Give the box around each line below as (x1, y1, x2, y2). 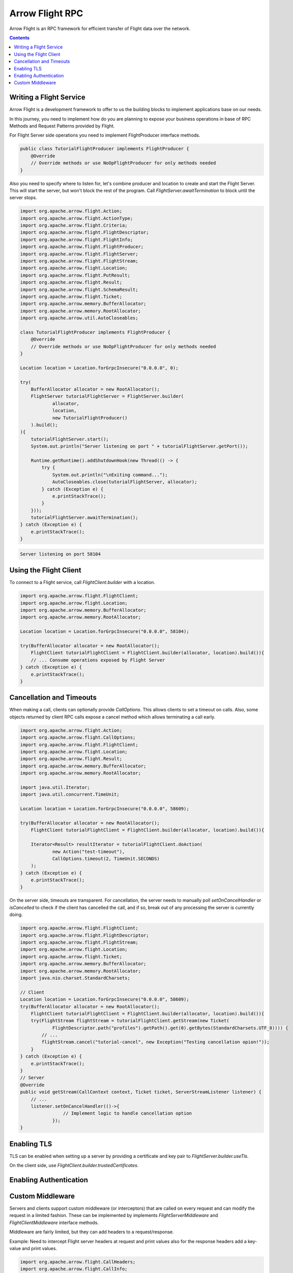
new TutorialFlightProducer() (52, 415, 128, 421)
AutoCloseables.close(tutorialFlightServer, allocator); (52, 479, 197, 485)
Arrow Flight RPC (9, 8, 83, 19)
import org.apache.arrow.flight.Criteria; (20, 223, 128, 229)
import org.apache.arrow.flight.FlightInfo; (20, 237, 133, 242)
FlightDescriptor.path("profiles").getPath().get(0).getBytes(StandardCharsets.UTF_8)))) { (52, 1025, 288, 1031)
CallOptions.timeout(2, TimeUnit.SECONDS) (52, 855, 160, 862)
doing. (9, 911, 23, 918)
